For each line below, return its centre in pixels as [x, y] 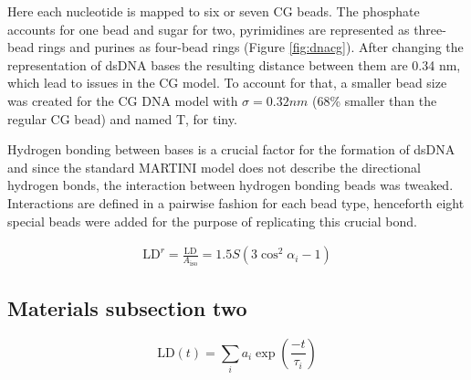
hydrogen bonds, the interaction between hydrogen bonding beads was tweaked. [230, 185]
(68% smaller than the [375, 100]
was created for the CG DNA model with [123, 100]
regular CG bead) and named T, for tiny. [122, 118]
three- [430, 29]
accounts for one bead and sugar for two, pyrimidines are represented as [209, 29]
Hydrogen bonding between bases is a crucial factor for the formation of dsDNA [231, 149]
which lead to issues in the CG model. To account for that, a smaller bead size [227, 83]
